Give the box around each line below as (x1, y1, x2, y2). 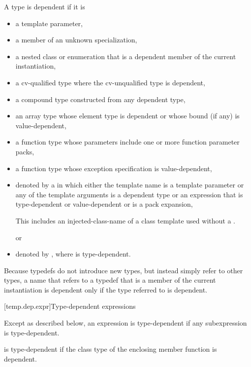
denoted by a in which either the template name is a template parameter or (15, 180, 244, 190)
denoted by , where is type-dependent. (15, 249, 131, 259)
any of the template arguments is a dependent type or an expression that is (15, 189, 243, 199)
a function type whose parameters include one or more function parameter (15, 137, 240, 147)
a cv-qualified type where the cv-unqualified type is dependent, (15, 77, 205, 87)
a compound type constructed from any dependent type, (15, 94, 186, 104)
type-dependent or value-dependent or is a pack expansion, (15, 199, 193, 209)
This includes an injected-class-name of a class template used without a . (15, 215, 235, 225)
